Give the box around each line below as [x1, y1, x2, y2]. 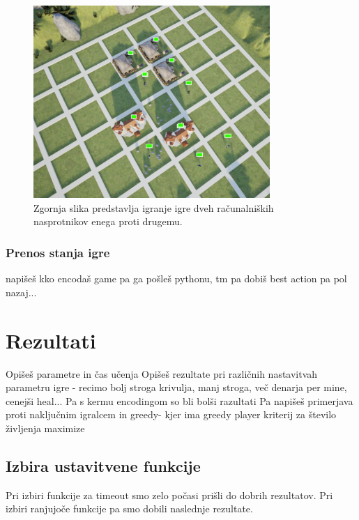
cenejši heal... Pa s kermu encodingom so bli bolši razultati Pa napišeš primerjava [6, 393, 353, 408]
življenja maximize [6, 420, 85, 435]
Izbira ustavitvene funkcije [6, 454, 201, 476]
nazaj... [6, 284, 37, 299]
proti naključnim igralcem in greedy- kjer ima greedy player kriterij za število [6, 407, 337, 422]
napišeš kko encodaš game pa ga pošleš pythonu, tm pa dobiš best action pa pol [6, 271, 347, 286]
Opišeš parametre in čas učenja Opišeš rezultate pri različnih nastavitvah [6, 366, 318, 381]
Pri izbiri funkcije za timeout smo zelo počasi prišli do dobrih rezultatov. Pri [6, 487, 333, 502]
